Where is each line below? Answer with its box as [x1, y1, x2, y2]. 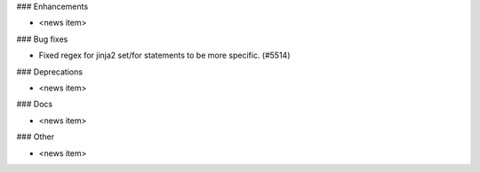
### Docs [16, 98, 53, 110]
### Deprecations [16, 66, 84, 77]
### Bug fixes [16, 34, 68, 44]
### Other [16, 131, 55, 142]
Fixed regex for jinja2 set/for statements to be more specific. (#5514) [38, 50, 291, 61]
